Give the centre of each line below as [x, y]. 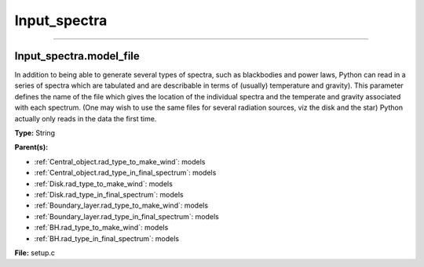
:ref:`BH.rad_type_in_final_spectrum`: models [107, 238]
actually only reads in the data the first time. [86, 118]
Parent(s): [31, 147]
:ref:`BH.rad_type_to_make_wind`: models [101, 228]
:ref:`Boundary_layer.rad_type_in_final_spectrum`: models [126, 216]
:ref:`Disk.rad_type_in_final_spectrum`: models [109, 194]
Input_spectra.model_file [77, 56]
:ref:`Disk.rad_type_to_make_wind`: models [103, 183]
